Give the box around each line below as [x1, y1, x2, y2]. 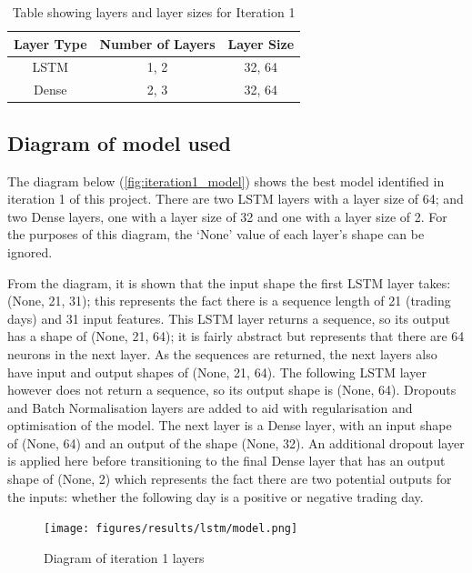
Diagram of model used [7, 128, 231, 156]
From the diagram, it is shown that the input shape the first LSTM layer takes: [7, 273, 451, 292]
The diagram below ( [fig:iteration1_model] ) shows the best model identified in [7, 171, 445, 190]
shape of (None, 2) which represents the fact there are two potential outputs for [7, 469, 452, 488]
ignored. [7, 242, 53, 261]
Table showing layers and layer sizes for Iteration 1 [12, 3, 296, 21]
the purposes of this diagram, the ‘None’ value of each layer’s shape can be [7, 225, 425, 244]
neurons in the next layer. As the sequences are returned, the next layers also [7, 344, 437, 363]
